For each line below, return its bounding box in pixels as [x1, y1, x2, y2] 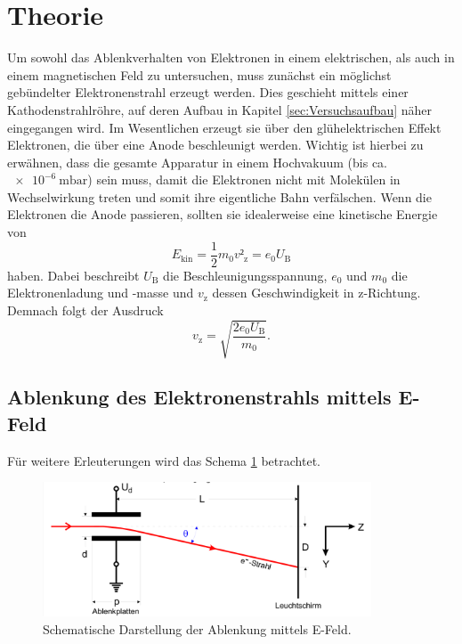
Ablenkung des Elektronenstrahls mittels [7, 383, 392, 411]
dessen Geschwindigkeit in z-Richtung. [212, 283, 421, 302]
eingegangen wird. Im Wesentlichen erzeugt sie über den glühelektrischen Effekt [7, 118, 442, 136]
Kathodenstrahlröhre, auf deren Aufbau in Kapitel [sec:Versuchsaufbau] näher [7, 100, 433, 118]
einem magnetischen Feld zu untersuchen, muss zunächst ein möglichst [7, 65, 392, 84]
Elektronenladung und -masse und [7, 283, 194, 302]
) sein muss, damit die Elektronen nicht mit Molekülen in [87, 170, 401, 189]
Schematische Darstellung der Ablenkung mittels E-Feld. [43, 620, 352, 638]
